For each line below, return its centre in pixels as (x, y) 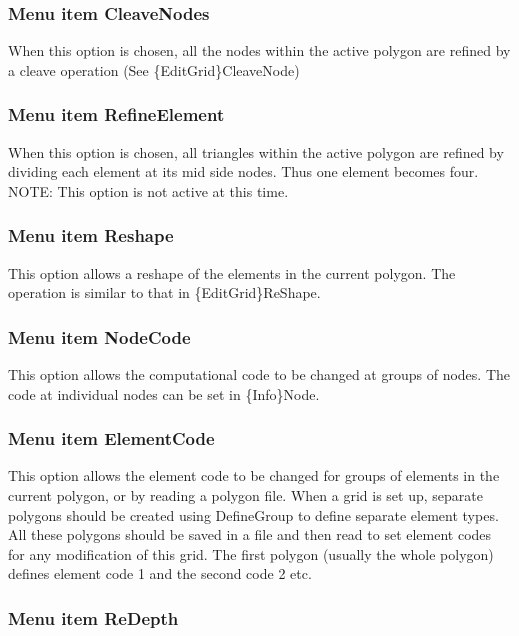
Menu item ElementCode (111, 438)
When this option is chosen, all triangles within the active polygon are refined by (256, 151)
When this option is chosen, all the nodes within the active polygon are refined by (259, 50)
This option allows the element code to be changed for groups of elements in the (254, 475)
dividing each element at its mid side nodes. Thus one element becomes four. (243, 171)
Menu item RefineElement (116, 114)
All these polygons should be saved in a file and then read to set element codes (250, 534)
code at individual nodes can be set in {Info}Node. (164, 393)
